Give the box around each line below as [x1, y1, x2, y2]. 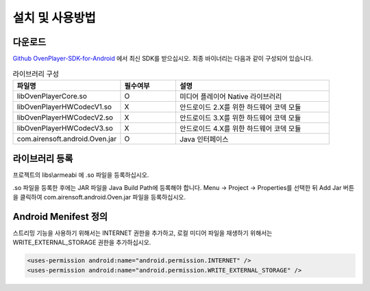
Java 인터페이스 [179, 134, 229, 143]
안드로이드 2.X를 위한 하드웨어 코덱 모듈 [179, 102, 301, 112]
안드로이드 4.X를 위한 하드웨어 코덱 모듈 [179, 124, 301, 133]
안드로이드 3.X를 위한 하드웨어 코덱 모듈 [179, 113, 301, 122]
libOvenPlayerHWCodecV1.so [16, 102, 112, 111]
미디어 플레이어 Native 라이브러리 [179, 92, 282, 101]
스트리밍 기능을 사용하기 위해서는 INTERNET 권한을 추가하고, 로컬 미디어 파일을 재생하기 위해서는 [12, 229, 273, 237]
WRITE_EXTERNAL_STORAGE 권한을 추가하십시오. [12, 238, 151, 247]
